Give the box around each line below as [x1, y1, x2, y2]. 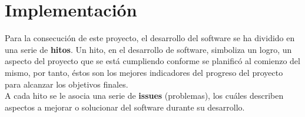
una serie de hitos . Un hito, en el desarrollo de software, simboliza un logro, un [5, 43, 292, 55]
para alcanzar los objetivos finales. [5, 78, 128, 90]
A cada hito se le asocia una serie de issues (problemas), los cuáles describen [5, 89, 284, 102]
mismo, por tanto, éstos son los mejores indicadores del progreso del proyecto [5, 66, 283, 78]
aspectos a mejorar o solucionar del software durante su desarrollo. [5, 101, 245, 113]
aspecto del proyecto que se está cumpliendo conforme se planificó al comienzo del [5, 55, 300, 67]
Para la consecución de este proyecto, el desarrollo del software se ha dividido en [5, 32, 295, 44]
